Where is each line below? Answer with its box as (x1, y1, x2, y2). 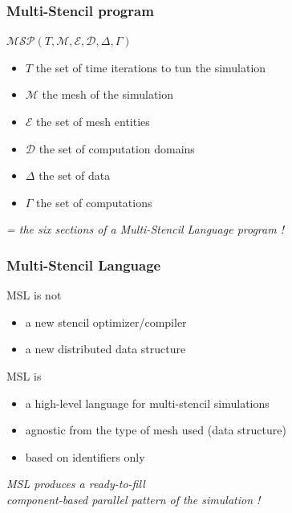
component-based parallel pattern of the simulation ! (6, 491, 261, 507)
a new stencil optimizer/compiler (25, 313, 187, 330)
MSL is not (6, 287, 62, 303)
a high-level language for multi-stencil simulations (25, 394, 270, 411)
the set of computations (36, 193, 152, 210)
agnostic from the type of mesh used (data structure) (25, 421, 286, 438)
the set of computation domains (39, 140, 195, 157)
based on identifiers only (25, 448, 145, 465)
